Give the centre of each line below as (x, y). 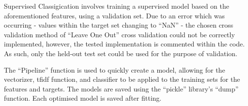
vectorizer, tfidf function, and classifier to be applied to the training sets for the (122, 79)
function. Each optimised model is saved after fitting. (83, 98)
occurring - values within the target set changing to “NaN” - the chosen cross (119, 25)
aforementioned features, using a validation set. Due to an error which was (115, 15)
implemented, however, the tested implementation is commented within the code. (124, 44)
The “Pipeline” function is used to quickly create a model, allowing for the (115, 69)
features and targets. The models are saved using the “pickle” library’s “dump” (121, 88)
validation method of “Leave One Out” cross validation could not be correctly (119, 34)
